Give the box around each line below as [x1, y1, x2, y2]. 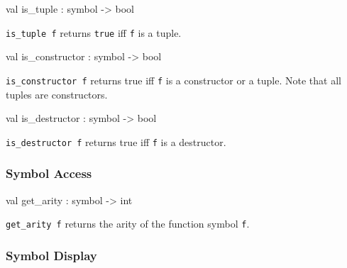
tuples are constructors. [6, 86, 108, 101]
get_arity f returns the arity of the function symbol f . [6, 216, 250, 231]
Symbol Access [6, 164, 92, 182]
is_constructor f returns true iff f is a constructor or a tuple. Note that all [6, 72, 341, 87]
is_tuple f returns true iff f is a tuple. [6, 25, 182, 40]
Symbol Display [6, 246, 97, 264]
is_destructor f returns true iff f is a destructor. [6, 134, 226, 149]
